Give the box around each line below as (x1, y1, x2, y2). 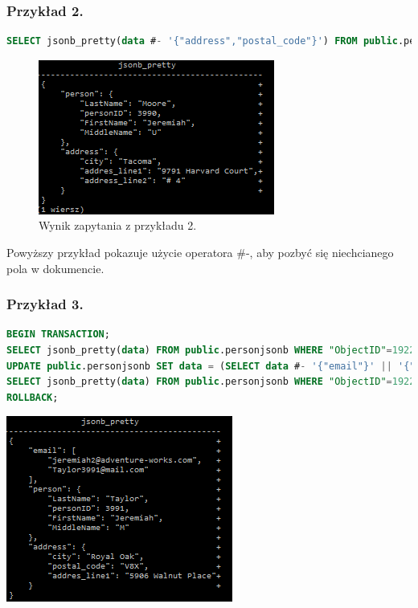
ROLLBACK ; (6, 391, 59, 403)
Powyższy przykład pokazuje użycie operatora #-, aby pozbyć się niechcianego (6, 244, 394, 260)
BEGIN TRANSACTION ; (6, 328, 110, 341)
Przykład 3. (6, 294, 84, 314)
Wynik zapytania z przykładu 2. (39, 217, 197, 234)
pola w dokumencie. (6, 259, 104, 276)
